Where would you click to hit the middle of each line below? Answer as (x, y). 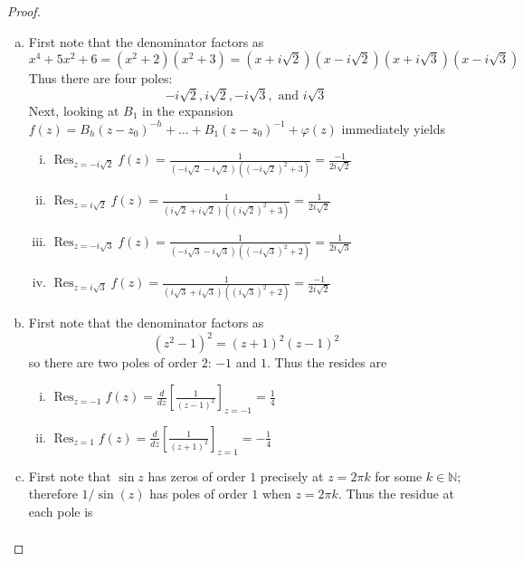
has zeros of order (197, 475)
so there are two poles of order (113, 362)
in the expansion (188, 110)
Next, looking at (74, 110)
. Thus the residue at (396, 494)
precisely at (292, 475)
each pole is (61, 511)
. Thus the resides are (327, 362)
